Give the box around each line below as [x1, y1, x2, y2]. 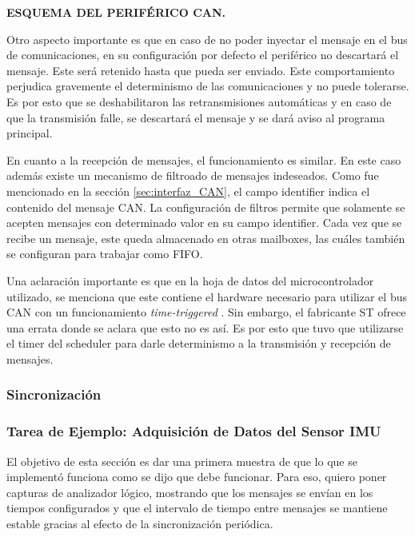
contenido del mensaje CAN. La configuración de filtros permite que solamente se [6, 198, 405, 215]
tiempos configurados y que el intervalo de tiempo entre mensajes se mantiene [6, 499, 388, 516]
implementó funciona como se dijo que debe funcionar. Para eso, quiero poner [6, 468, 387, 485]
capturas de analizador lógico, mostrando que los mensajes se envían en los [6, 483, 373, 500]
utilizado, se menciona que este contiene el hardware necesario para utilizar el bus [6, 288, 407, 304]
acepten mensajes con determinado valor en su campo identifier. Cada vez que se [6, 214, 402, 231]
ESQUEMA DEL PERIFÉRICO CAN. [6, 4, 226, 20]
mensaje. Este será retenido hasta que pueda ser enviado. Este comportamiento [6, 62, 395, 78]
